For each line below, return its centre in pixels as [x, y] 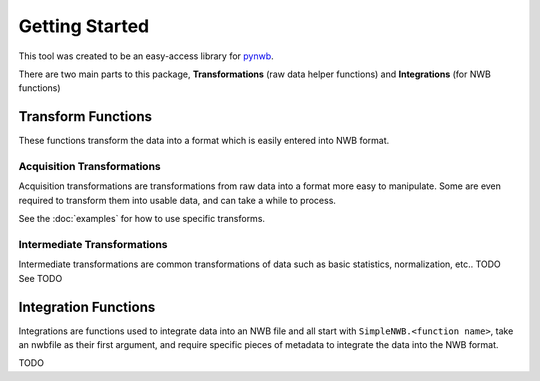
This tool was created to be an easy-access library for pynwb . [146, 56]
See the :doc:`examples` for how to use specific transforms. [141, 219]
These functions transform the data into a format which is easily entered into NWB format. [204, 141]
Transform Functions [85, 116]
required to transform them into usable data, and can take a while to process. [177, 200]
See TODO [40, 278]
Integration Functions [87, 306]
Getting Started [84, 26]
